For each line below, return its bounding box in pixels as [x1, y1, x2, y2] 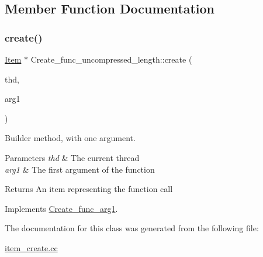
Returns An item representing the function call [5, 183, 173, 195]
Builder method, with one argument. [5, 132, 136, 144]
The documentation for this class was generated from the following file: [5, 222, 259, 234]
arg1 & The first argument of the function [5, 163, 155, 175]
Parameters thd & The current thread [5, 151, 140, 163]
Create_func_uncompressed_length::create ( [30, 53, 192, 65]
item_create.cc [5, 241, 58, 253]
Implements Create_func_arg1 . [5, 202, 118, 214]
